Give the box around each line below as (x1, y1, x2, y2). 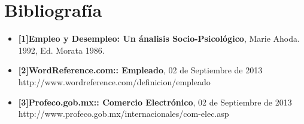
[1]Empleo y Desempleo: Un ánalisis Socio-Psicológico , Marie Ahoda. (18, 32, 300, 45)
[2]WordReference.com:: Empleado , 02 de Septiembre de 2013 (18, 64, 263, 76)
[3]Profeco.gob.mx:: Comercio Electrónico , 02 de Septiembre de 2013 (18, 95, 292, 108)
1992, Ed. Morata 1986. (18, 44, 105, 56)
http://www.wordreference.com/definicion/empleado (18, 75, 211, 88)
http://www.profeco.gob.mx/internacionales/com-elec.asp (18, 107, 229, 120)
